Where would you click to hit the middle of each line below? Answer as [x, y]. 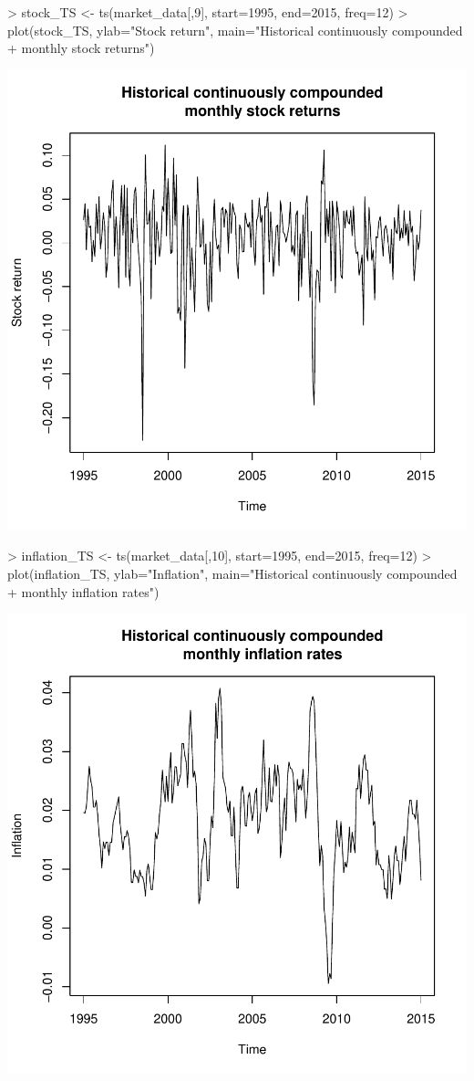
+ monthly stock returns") [81, 48]
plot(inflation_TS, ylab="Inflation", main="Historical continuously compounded [232, 573]
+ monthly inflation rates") [83, 591]
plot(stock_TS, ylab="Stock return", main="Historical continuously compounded [235, 30]
